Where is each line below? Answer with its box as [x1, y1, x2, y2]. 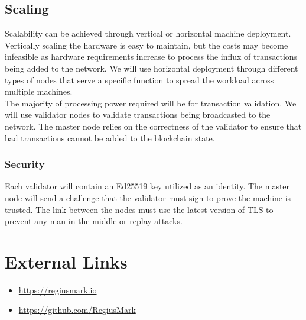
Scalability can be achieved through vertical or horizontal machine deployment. [5, 27, 291, 40]
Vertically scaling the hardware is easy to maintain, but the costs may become [5, 38, 288, 51]
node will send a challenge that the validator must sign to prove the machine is [5, 191, 291, 203]
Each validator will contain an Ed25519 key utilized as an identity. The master [5, 180, 290, 192]
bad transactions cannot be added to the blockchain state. [5, 131, 215, 144]
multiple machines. [5, 85, 73, 98]
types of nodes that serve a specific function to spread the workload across [5, 73, 274, 86]
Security [5, 157, 45, 172]
